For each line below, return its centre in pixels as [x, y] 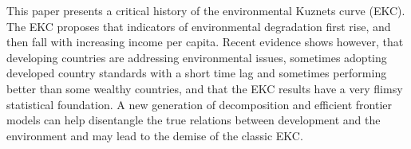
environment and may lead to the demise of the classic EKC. [155, 135]
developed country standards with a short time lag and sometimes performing [197, 73]
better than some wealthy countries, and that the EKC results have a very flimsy [205, 88]
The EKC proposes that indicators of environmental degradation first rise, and [199, 26]
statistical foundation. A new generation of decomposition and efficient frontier [199, 104]
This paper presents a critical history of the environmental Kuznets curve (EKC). [206, 10]
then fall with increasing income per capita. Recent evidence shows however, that [205, 42]
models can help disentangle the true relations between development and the [194, 120]
